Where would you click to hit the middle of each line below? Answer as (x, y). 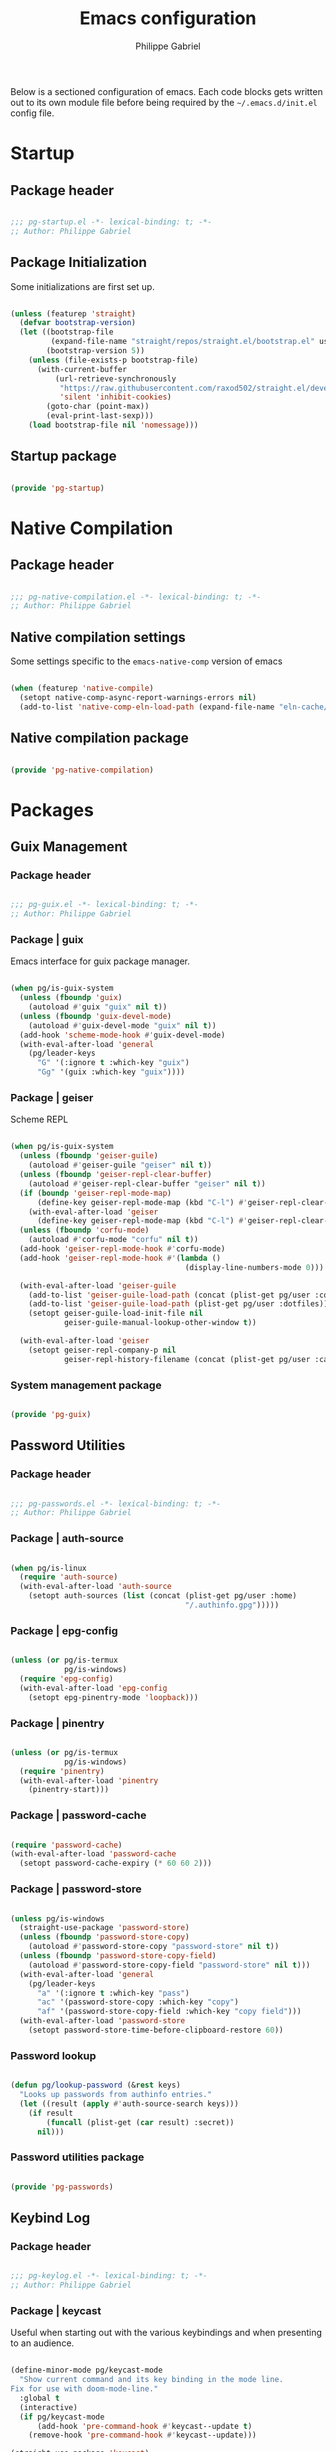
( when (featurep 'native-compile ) (82, 688)
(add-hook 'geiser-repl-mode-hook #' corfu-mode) (122, 1249)
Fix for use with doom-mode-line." (84, 2389)
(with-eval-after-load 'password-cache (93, 1854)
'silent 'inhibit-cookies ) (115, 397)
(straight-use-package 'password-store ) (104, 1928)
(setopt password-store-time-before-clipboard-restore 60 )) (156, 2030)
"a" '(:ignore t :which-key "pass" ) (113, 1993)
